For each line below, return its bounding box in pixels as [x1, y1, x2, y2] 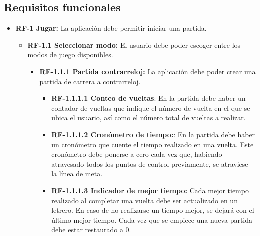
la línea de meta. [51, 168, 103, 179]
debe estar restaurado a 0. [51, 224, 131, 235]
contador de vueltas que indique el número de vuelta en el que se [51, 102, 250, 113]
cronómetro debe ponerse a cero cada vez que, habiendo [51, 149, 222, 159]
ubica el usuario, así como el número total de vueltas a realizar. [51, 112, 246, 123]
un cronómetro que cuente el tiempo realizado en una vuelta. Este [51, 139, 254, 149]
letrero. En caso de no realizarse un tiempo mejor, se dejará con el [51, 205, 254, 215]
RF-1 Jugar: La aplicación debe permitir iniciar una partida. [15, 23, 207, 33]
